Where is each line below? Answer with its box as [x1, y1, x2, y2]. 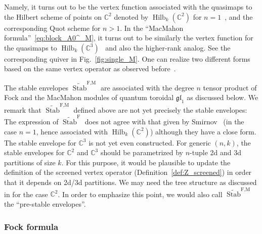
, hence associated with [36, 126, 108, 136]
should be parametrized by [100, 147, 183, 158]
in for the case [4, 189, 48, 199]
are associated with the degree [100, 82, 194, 92]
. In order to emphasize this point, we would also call [58, 189, 223, 199]
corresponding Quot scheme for [4, 22, 101, 33]
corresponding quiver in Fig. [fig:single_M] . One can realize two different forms [4, 53, 250, 64]
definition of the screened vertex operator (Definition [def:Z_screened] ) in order [4, 167, 252, 177]
